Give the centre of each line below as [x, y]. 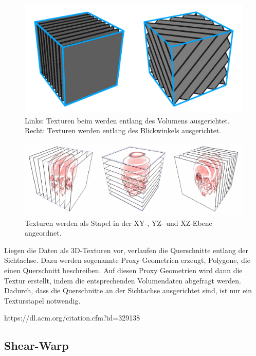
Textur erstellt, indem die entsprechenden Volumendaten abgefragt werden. [123, 280]
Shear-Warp [36, 345]
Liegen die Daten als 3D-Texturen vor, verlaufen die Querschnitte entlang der [126, 250]
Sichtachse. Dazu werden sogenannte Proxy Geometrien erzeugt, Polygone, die [127, 260]
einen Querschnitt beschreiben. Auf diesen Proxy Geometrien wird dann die [123, 270]
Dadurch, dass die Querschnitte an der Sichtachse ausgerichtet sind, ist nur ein [128, 290]
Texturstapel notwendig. [42, 300]
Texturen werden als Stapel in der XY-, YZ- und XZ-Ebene [118, 222]
